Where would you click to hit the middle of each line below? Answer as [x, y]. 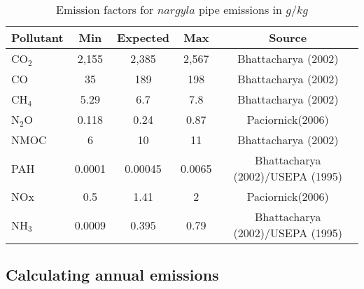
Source [288, 37]
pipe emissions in [240, 9]
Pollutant [37, 37]
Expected [143, 37]
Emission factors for [105, 9]
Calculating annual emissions [112, 275]
